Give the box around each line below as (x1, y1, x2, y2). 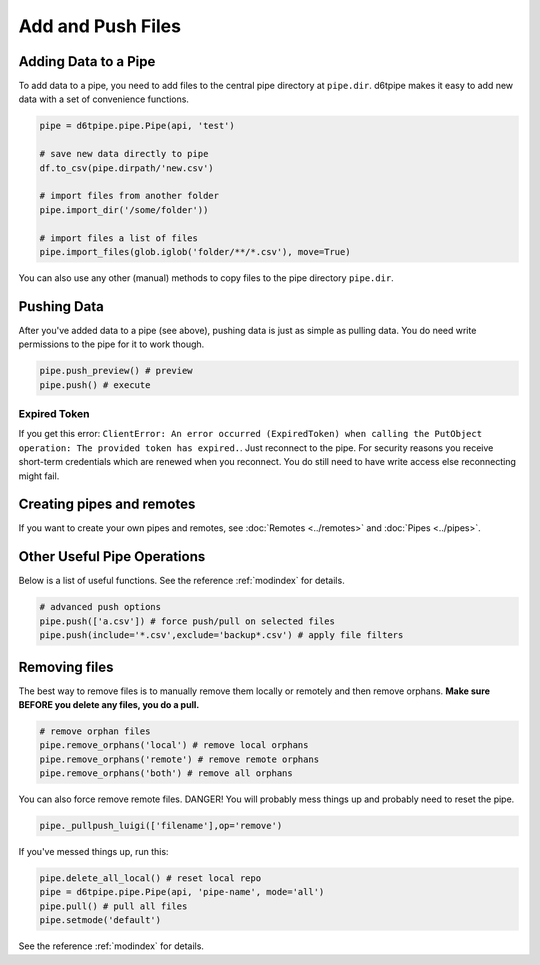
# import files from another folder (39, 190, 220, 202)
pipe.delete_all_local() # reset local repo (39, 873, 262, 884)
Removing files (18, 658, 114, 675)
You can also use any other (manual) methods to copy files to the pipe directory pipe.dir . (18, 271, 394, 284)
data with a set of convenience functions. (18, 93, 190, 105)
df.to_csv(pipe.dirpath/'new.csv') (39, 162, 214, 174)
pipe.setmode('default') (39, 915, 162, 926)
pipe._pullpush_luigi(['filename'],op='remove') (39, 820, 283, 832)
